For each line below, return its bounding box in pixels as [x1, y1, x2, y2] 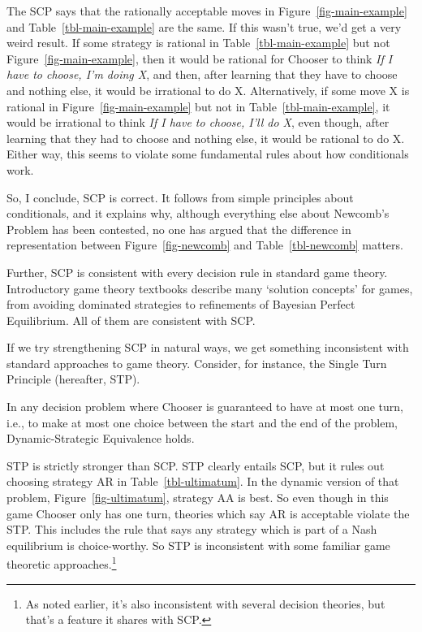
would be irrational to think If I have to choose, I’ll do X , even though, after [6, 114, 390, 131]
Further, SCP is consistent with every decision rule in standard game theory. [6, 263, 388, 280]
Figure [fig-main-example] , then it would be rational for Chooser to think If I [6, 50, 393, 67]
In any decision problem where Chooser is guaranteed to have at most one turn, [6, 398, 403, 415]
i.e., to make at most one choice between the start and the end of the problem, [6, 413, 398, 431]
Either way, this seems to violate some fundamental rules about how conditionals [6, 145, 409, 162]
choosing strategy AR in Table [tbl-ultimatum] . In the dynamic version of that [6, 473, 399, 490]
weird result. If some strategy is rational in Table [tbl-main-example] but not [6, 34, 390, 51]
